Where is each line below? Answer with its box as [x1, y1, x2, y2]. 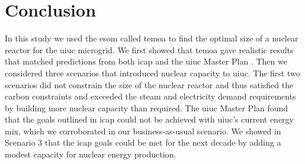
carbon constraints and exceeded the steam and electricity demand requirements [5, 90, 296, 102]
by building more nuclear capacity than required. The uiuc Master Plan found [5, 101, 288, 114]
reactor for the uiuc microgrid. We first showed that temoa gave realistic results [5, 43, 294, 56]
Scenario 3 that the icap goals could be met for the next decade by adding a [5, 136, 281, 149]
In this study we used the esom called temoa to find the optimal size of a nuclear [5, 32, 298, 44]
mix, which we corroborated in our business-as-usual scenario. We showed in [5, 124, 281, 137]
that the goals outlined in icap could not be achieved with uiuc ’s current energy [5, 113, 294, 126]
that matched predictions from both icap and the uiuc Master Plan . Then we [5, 55, 287, 67]
